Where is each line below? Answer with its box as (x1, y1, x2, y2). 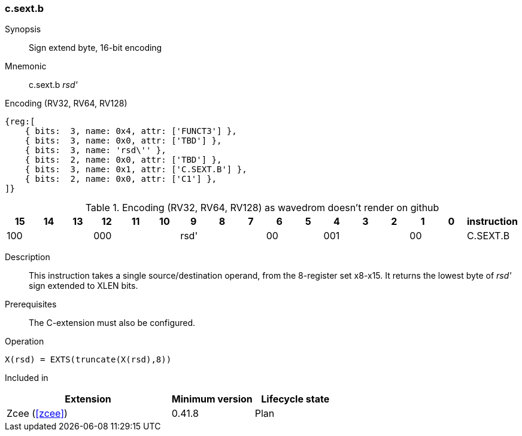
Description (5, 252, 50, 263)
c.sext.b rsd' (29, 80, 78, 90)
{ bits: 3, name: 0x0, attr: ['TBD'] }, (25, 136, 222, 146)
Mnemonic (5, 61, 47, 72)
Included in (5, 373, 48, 383)
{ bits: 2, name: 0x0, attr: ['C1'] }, (25, 174, 217, 184)
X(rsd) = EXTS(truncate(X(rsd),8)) (5, 355, 172, 365)
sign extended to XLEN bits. (29, 280, 138, 291)
